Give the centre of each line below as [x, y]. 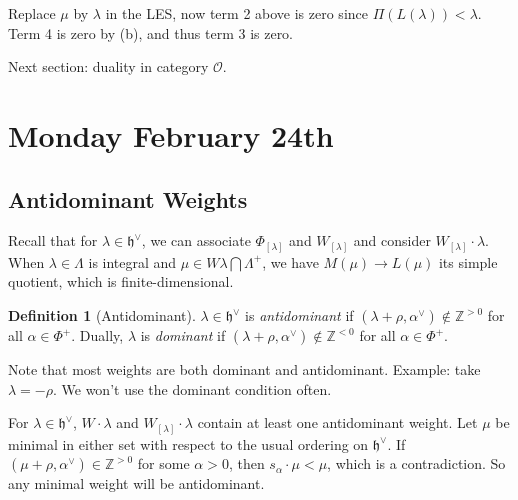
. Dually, [97, 335]
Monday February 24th [171, 134]
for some [163, 463]
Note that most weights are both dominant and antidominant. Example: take [244, 369]
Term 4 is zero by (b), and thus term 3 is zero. [151, 32]
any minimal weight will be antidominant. [136, 483]
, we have [290, 261]
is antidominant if [299, 315]
